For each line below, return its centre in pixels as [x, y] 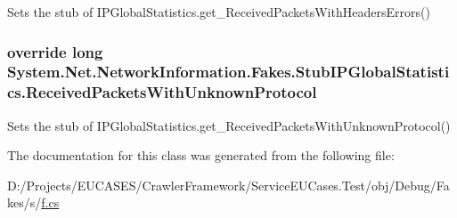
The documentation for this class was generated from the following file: [201, 155]
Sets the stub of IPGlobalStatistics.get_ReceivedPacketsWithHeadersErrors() [219, 12]
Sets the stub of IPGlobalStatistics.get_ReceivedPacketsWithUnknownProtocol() [229, 125]
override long [55, 51]
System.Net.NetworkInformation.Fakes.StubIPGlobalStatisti [228, 72]
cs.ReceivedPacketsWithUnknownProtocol [162, 92]
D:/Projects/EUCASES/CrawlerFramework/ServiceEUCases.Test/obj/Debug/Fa [228, 185]
